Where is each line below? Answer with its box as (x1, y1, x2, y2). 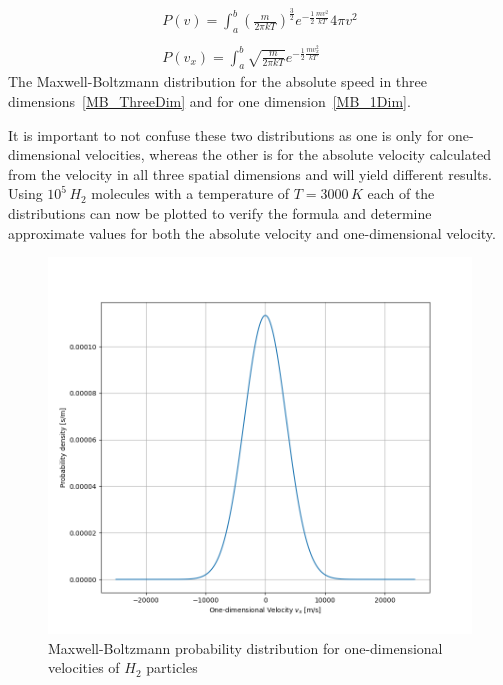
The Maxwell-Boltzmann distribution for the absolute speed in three (8, 71, 428, 92)
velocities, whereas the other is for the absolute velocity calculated (85, 144, 492, 165)
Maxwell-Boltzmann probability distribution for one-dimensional (48, 637, 443, 658)
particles (146, 657, 198, 678)
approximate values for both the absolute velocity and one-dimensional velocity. (8, 222, 496, 243)
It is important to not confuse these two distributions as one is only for (8, 124, 444, 145)
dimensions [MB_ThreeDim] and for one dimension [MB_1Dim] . (8, 90, 411, 111)
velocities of (48, 657, 120, 678)
